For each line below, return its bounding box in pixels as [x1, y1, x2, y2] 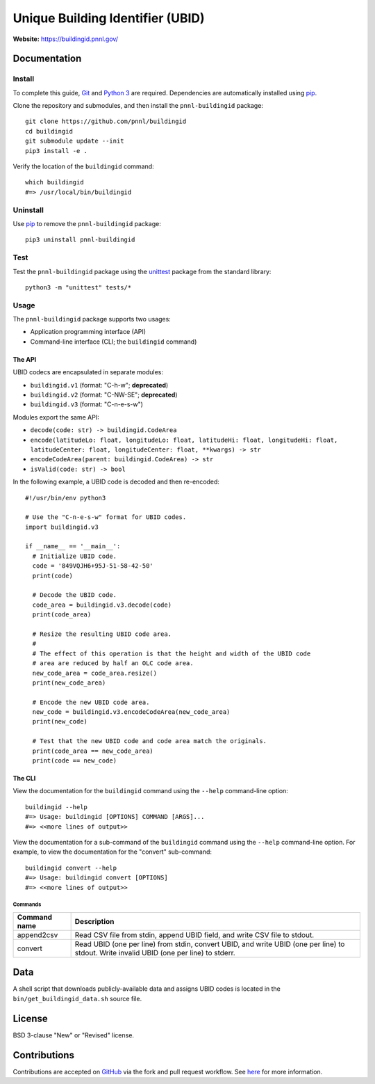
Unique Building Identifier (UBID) [12, 10, 205, 26]
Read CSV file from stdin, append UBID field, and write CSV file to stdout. [74, 930, 315, 939]
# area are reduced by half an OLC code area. [32, 660, 194, 667]
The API [12, 355, 37, 363]
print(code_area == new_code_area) [32, 747, 154, 755]
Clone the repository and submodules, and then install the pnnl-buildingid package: [12, 102, 264, 110]
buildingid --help [25, 803, 88, 811]
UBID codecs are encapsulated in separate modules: [12, 368, 163, 376]
